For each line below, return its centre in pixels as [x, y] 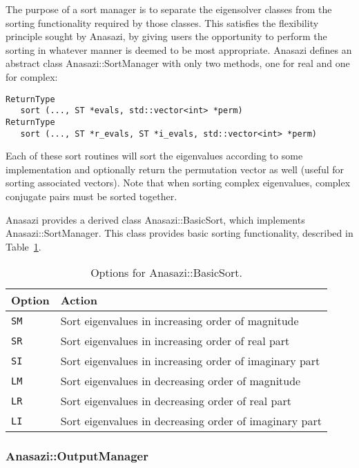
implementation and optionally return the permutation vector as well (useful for [175, 169]
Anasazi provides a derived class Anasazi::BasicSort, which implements [155, 219]
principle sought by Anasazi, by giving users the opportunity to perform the [166, 36]
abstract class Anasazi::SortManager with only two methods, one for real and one [178, 63]
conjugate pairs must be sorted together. [91, 196]
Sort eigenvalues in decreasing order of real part [176, 401]
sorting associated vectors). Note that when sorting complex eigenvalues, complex [178, 183]
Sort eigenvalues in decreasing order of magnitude [181, 381]
